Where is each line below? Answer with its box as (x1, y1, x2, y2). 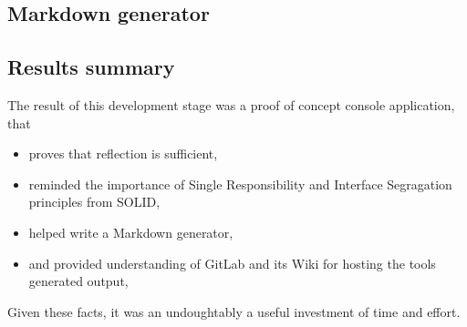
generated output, (28, 271, 129, 291)
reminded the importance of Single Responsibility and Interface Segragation (28, 174, 452, 193)
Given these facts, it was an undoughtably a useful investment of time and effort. (7, 301, 461, 321)
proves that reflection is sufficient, (28, 144, 218, 163)
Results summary (7, 53, 175, 81)
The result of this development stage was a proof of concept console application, (7, 95, 455, 114)
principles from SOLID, (28, 192, 161, 211)
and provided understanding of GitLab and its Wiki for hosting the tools (28, 253, 436, 272)
